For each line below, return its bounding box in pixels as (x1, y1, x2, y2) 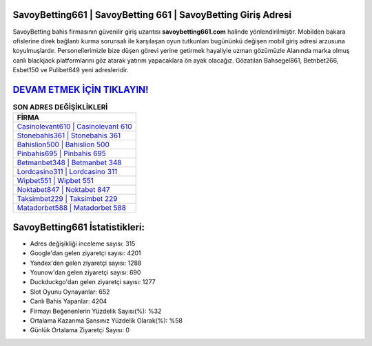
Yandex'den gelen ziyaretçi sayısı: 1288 (30, 259, 142, 267)
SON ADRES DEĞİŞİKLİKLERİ (12, 102, 108, 112)
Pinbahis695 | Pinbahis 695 (17, 149, 106, 158)
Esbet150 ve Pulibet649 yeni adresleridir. (12, 66, 129, 74)
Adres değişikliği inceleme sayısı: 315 (30, 239, 136, 248)
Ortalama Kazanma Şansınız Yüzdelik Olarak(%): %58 (30, 316, 183, 325)
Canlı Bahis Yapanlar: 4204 (30, 297, 107, 305)
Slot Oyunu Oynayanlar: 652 (30, 288, 110, 296)
